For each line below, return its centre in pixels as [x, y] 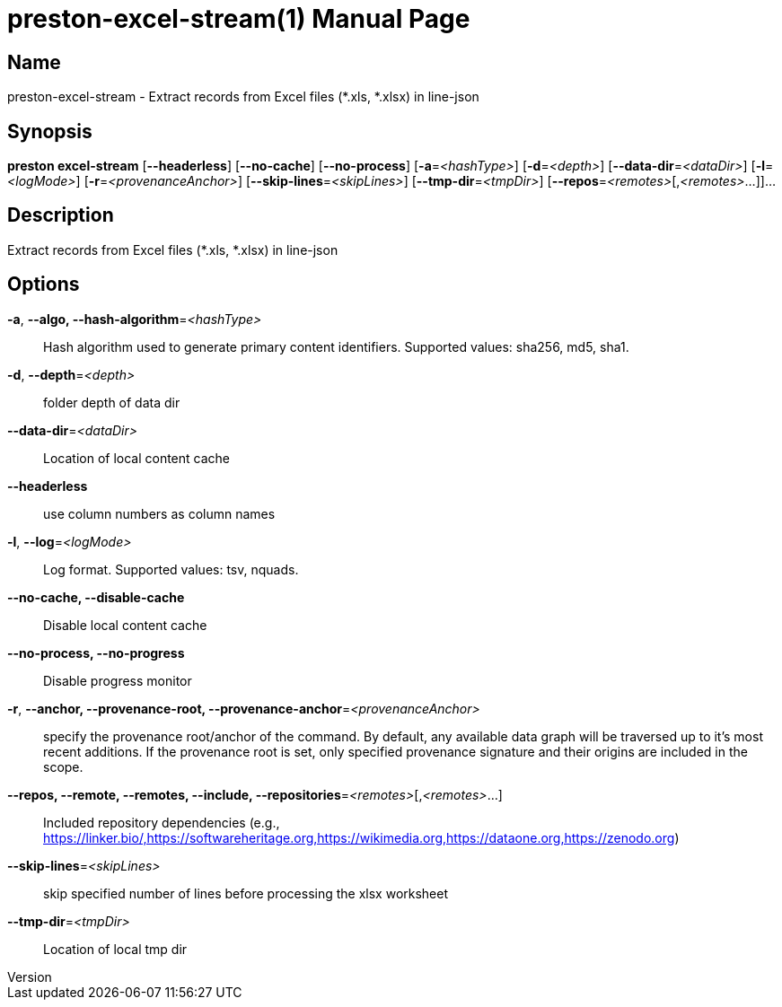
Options [44, 285]
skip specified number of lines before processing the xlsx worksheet [246, 893]
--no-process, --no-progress [96, 652]
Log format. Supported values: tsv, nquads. [171, 569]
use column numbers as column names [159, 513]
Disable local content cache [125, 625]
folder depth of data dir [112, 402]
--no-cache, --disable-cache [96, 597]
